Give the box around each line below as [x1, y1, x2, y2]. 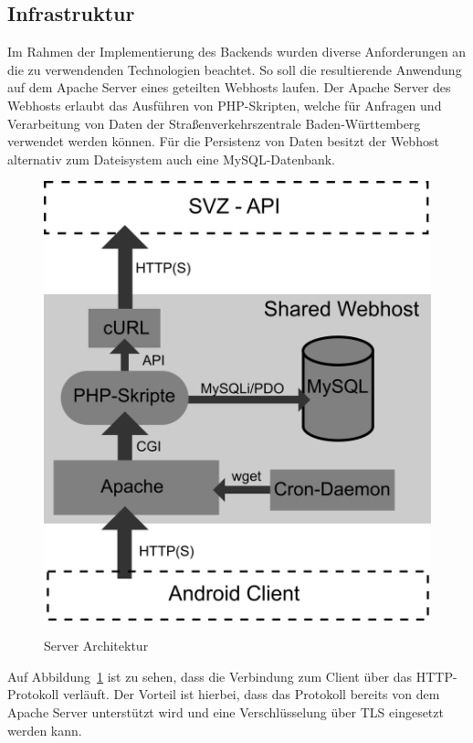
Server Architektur [44, 636, 149, 655]
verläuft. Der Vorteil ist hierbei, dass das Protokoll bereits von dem [62, 685, 440, 704]
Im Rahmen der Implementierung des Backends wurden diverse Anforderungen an [7, 42, 467, 61]
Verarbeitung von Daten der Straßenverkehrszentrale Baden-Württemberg [7, 113, 421, 133]
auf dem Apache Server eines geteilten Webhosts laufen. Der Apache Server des [7, 78, 451, 97]
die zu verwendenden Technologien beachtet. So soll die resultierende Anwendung [7, 59, 462, 79]
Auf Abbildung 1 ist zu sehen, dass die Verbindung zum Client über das [7, 666, 413, 685]
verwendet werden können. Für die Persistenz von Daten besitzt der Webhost [7, 132, 439, 151]
